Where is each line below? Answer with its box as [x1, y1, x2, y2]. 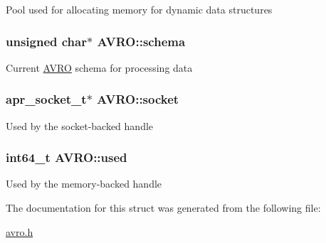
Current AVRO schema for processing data [6, 60, 193, 75]
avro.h [6, 224, 33, 239]
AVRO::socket [97, 90, 179, 108]
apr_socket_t [6, 90, 87, 108]
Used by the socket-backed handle [6, 118, 154, 133]
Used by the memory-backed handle [6, 176, 162, 191]
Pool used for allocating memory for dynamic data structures [6, 2, 273, 16]
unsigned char [6, 32, 87, 50]
